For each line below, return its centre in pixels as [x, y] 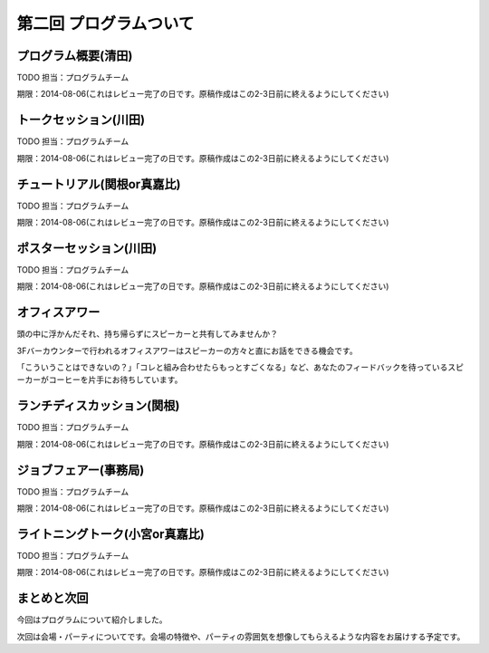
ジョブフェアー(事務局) [81, 470]
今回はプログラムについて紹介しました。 [92, 619]
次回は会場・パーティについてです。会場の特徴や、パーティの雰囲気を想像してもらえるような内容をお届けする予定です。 [241, 636]
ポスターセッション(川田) [87, 248]
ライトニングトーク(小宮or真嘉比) [111, 534]
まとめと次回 [53, 598]
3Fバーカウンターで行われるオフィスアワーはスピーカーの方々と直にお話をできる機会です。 [187, 351]
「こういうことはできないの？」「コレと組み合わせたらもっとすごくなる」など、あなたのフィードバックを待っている [232, 368]
